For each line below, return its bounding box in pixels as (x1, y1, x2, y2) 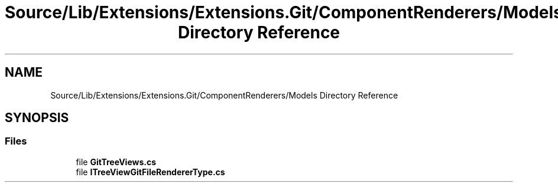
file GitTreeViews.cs (76, 156, 157, 167)
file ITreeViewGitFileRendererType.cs (76, 166, 225, 177)
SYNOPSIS (5, 110, 69, 126)
